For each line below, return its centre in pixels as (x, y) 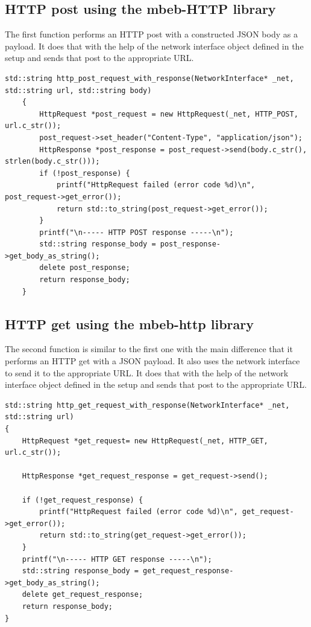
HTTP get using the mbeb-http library (129, 323)
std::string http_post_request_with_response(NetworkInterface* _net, (149, 78)
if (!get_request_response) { (83, 500)
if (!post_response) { (85, 173)
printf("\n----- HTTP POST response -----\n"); (137, 232)
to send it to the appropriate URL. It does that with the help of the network (147, 372)
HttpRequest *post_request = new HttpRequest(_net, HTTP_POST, (169, 114)
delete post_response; (85, 268)
